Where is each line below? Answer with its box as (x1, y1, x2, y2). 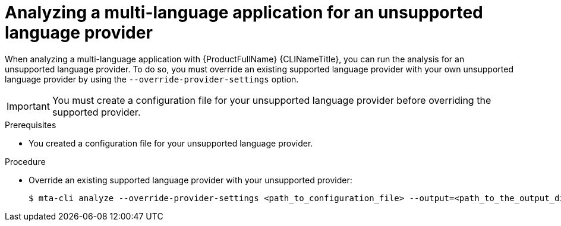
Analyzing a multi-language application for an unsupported (5, 2, 483, 23)
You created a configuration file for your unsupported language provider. (29, 138, 313, 148)
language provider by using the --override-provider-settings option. (5, 74, 299, 84)
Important (7, 100, 50, 112)
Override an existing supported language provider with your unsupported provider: (29, 174, 352, 185)
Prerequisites (5, 119, 56, 130)
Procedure (5, 156, 46, 167)
